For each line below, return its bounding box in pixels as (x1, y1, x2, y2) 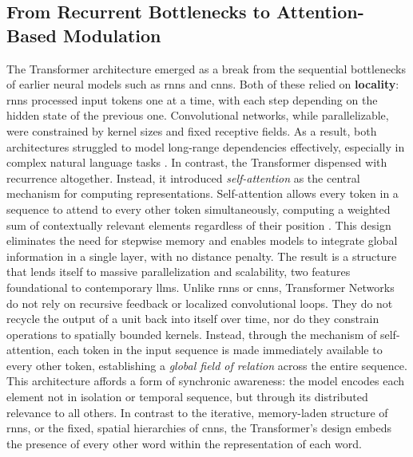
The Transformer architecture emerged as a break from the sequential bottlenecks (6, 60, 406, 77)
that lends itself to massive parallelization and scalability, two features (6, 263, 351, 280)
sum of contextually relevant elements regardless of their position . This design (6, 216, 391, 233)
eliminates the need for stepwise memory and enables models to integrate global (6, 232, 398, 249)
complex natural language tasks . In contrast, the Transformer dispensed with (6, 154, 387, 171)
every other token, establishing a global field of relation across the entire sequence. (6, 357, 407, 373)
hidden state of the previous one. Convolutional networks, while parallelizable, (6, 107, 389, 124)
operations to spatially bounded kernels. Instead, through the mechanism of (6, 325, 377, 342)
